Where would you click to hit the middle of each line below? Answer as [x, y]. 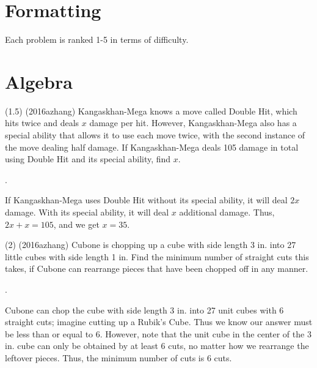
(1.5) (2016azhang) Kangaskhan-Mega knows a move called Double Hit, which [151, 111]
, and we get [76, 224]
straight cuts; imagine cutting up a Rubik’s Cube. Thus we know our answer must [159, 322]
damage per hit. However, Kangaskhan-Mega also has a [193, 123]
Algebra [39, 81]
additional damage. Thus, [227, 212]
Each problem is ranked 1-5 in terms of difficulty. [97, 39]
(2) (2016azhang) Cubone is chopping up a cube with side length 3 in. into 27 [151, 245]
